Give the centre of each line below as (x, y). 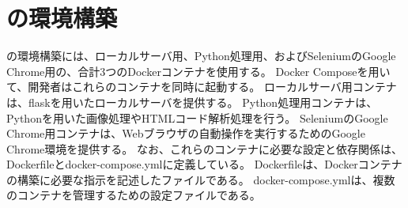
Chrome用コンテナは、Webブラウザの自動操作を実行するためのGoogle (186, 133)
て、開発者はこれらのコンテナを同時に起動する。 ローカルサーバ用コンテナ (202, 87)
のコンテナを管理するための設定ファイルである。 (134, 195)
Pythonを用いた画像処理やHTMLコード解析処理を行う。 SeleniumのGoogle (197, 117)
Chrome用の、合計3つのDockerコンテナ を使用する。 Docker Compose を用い (198, 71)
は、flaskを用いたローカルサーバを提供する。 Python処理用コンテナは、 (192, 102)
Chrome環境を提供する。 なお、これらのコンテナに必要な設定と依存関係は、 (204, 148)
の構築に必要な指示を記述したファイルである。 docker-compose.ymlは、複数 (201, 179)
